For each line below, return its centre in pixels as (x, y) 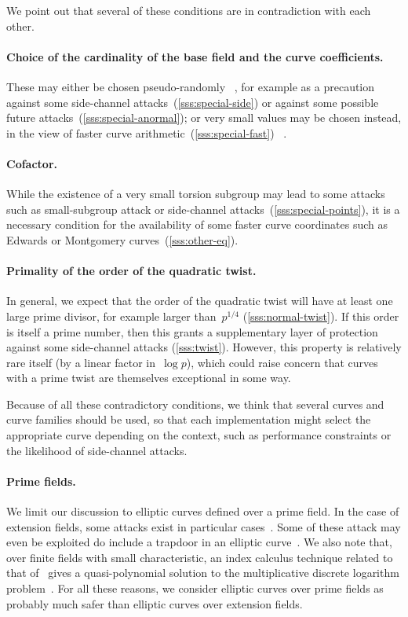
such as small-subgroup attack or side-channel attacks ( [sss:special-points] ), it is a (203, 209)
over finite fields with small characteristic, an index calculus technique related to (200, 557)
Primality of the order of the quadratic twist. (131, 271)
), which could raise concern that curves (282, 362)
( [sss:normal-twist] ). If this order (321, 316)
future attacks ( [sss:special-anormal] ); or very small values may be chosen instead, (204, 118)
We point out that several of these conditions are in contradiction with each (189, 10)
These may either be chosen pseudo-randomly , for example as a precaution (191, 86)
